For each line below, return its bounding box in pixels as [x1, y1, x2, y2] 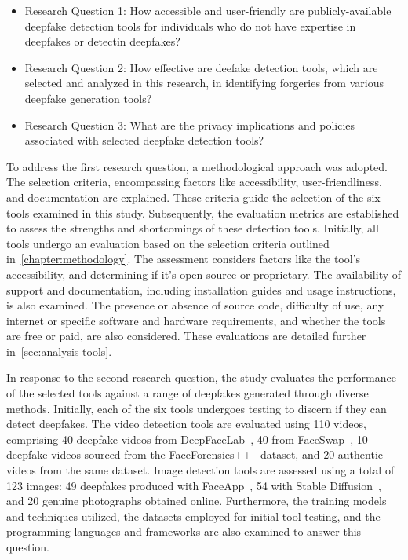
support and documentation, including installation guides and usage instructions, [6, 281, 396, 298]
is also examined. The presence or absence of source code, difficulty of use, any [6, 297, 384, 313]
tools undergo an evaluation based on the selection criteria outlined [6, 235, 330, 251]
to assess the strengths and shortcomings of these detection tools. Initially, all [6, 220, 379, 236]
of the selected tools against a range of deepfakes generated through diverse [6, 385, 369, 401]
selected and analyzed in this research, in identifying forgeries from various [24, 75, 384, 91]
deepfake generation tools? [24, 90, 152, 106]
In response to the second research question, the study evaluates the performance [6, 369, 396, 386]
